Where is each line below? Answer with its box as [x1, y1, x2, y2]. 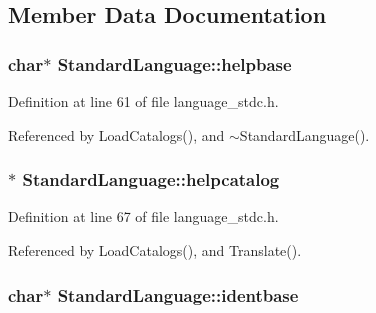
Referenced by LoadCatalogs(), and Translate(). [8, 240, 302, 260]
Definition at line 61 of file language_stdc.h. [8, 91, 279, 111]
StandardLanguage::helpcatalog [22, 167, 280, 192]
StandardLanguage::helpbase [57, 51, 292, 76]
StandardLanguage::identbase [57, 282, 299, 307]
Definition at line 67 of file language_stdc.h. [8, 206, 279, 227]
